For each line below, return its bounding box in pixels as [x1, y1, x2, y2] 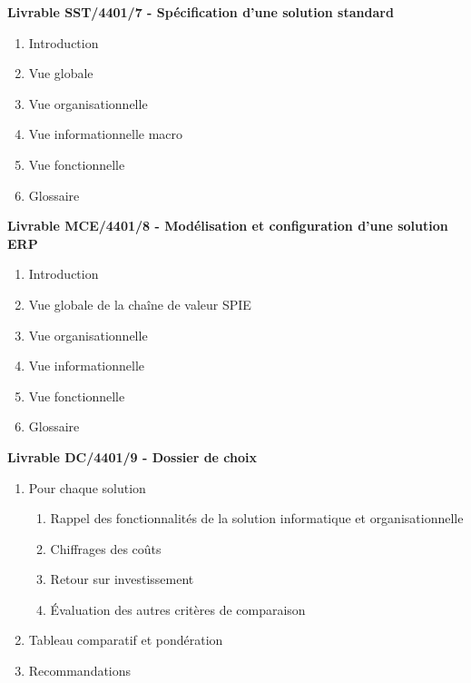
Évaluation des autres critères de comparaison [50, 599, 306, 619]
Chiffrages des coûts [50, 539, 162, 558]
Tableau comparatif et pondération [28, 630, 223, 649]
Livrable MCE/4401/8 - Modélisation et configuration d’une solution [7, 216, 448, 235]
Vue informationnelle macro [28, 124, 183, 144]
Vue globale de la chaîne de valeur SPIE [28, 294, 251, 313]
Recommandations [28, 661, 132, 680]
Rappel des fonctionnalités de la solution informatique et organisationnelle [50, 509, 464, 528]
